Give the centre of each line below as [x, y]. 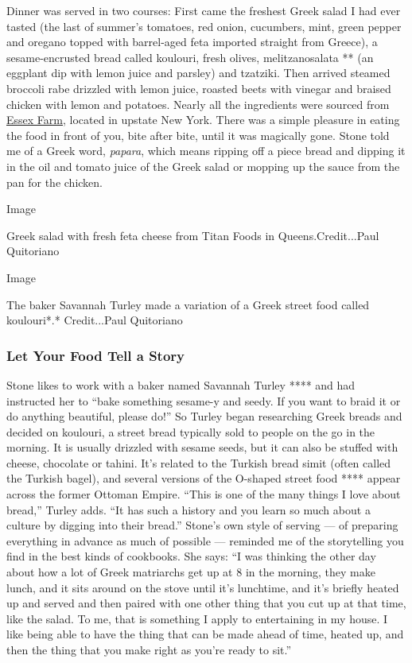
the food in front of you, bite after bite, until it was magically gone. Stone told [198, 135]
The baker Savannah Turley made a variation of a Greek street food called [188, 304]
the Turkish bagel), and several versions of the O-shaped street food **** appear [204, 478]
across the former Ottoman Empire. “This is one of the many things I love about [204, 494]
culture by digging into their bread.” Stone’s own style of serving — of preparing [202, 525]
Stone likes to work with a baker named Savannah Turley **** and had [181, 384]
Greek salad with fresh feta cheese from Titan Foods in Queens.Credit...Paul [193, 235]
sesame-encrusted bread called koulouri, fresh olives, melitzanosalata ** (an [190, 57]
